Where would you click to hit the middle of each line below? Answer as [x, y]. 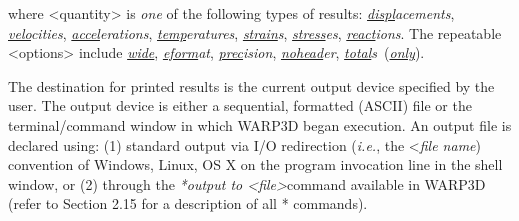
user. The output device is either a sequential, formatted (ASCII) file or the [240, 105]
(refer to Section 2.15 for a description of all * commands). [188, 203]
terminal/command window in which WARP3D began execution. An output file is [260, 124]
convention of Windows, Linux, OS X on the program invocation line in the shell [255, 164]
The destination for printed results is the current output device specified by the [251, 85]
